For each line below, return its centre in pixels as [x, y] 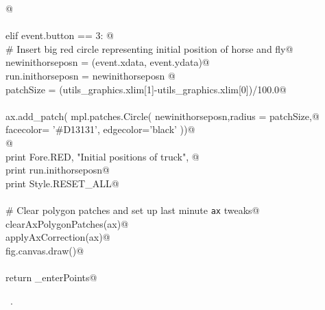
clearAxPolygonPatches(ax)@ [67, 223]
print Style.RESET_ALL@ [62, 183]
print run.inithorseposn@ [58, 170]
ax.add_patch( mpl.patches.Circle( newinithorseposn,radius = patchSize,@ [162, 116]
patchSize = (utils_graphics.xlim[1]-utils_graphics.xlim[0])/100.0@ [146, 89]
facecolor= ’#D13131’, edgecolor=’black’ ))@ [100, 129]
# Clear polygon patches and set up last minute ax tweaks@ [133, 210]
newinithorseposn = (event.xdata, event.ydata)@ [108, 62]
